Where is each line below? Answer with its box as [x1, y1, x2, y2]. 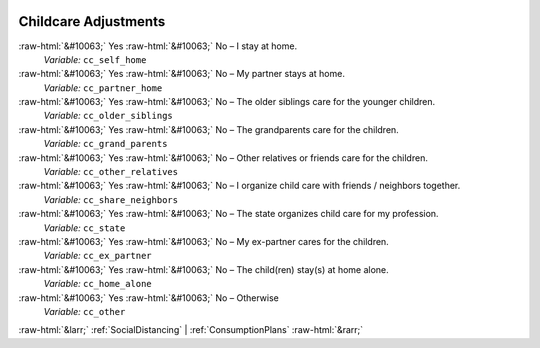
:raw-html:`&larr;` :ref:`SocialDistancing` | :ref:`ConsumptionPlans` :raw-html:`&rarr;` [18, 324, 364, 336]
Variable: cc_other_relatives [43, 166, 179, 178]
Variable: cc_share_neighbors [43, 193, 179, 205]
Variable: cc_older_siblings [43, 110, 174, 122]
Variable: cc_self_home [43, 53, 147, 65]
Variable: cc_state [43, 221, 126, 234]
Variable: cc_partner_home [43, 81, 163, 94]
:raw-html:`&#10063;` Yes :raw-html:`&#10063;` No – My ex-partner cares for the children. [18, 235, 389, 247]
